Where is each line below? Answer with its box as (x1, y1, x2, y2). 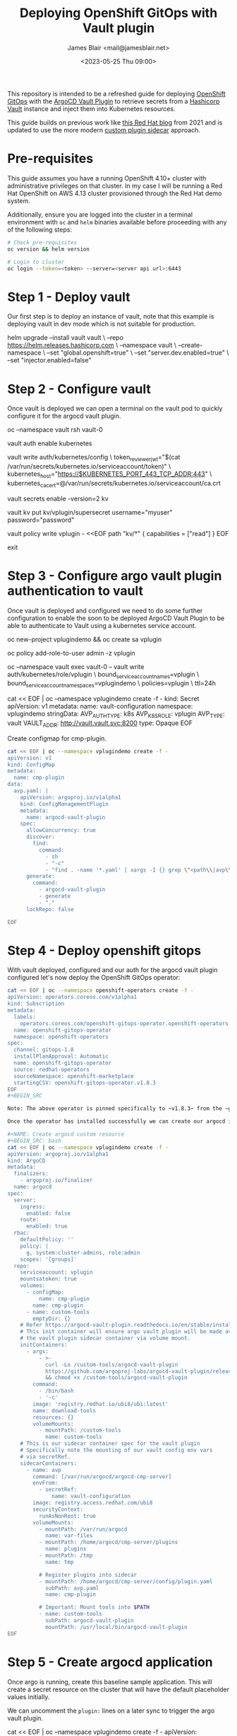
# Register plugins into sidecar (38, 1571, 138, 1578)
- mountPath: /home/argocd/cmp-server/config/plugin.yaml (38, 1577, 213, 1585)
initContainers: (20, 1342, 68, 1349)
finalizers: (13, 1170, 49, 1177)
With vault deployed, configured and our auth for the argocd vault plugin (7, 966, 218, 974)
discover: (25, 833, 55, 840)
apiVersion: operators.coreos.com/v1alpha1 (7, 993, 138, 1001)
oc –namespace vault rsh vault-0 (7, 426, 103, 434)
